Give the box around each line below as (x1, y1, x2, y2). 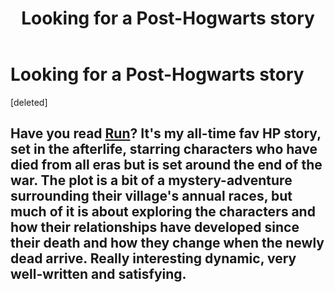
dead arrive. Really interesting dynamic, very (10, 250, 297, 267)
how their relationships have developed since (10, 219, 300, 236)
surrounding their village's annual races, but (10, 188, 293, 205)
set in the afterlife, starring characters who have (10, 141, 318, 158)
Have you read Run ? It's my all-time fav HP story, (10, 125, 322, 142)
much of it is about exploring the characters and (10, 203, 316, 221)
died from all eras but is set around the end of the (10, 157, 323, 174)
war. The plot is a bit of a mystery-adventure (10, 172, 293, 189)
